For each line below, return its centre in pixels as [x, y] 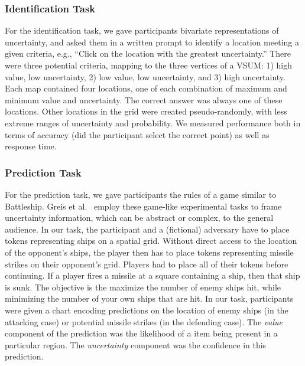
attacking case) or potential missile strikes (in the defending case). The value [144, 321]
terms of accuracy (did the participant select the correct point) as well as [137, 134]
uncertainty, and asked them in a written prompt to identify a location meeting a [152, 42]
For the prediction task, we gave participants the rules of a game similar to [141, 194]
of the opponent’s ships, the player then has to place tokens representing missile [149, 252]
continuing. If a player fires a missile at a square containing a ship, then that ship [152, 275]
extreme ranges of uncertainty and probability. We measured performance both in [153, 122]
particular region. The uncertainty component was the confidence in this [136, 344]
